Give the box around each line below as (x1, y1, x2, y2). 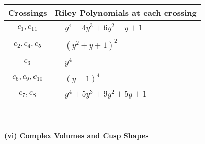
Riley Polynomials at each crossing (55, 7, 197, 18)
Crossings (8, 7, 47, 18)
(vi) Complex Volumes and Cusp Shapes (4, 130, 149, 140)
